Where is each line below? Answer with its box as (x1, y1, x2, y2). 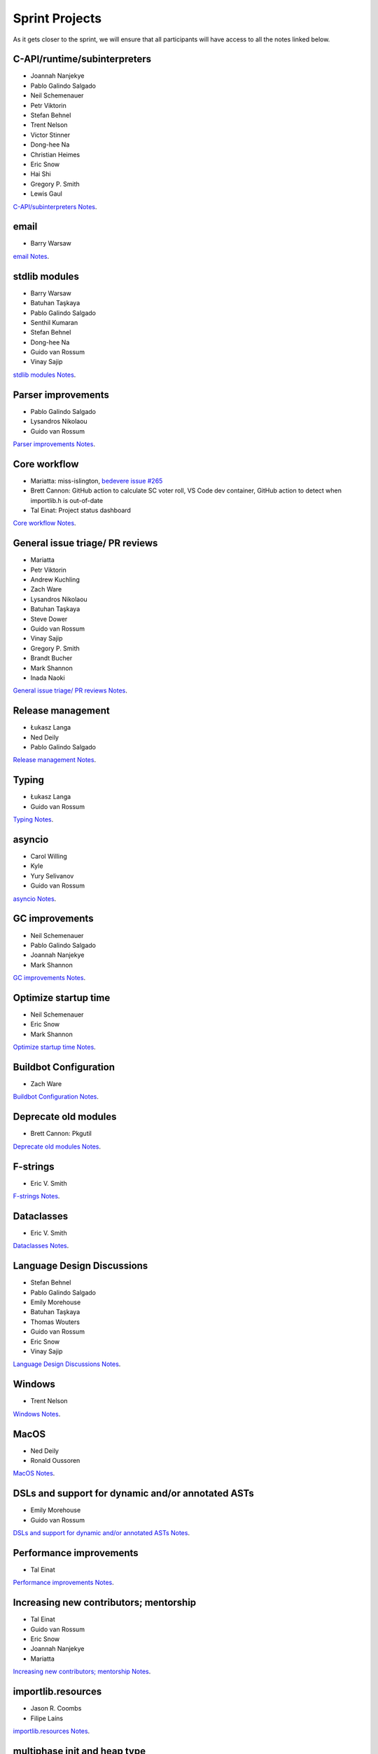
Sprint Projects (13, 11, 101, 26)
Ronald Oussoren (30, 1456, 80, 1464)
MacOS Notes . (13, 1469, 55, 1478)
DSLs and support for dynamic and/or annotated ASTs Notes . (13, 1529, 190, 1537)
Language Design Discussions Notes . (13, 1360, 121, 1368)
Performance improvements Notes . (13, 1579, 115, 1587)
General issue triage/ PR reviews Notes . (13, 686, 127, 695)
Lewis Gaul (30, 189, 62, 198)
